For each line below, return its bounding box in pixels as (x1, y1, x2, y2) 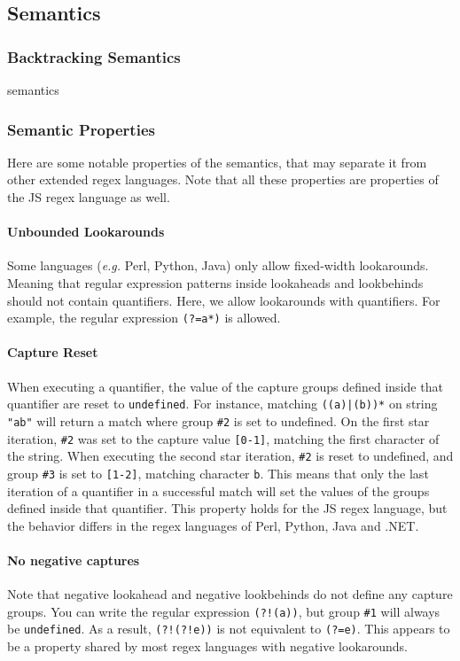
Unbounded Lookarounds (7, 222, 165, 241)
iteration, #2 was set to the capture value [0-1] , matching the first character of (7, 429, 440, 447)
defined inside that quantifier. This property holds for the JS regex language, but (7, 499, 448, 517)
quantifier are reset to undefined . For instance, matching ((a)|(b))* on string (7, 394, 438, 413)
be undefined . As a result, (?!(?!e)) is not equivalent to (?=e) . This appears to (7, 619, 450, 638)
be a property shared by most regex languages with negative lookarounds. (7, 636, 409, 655)
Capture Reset (7, 343, 98, 362)
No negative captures (7, 550, 140, 569)
